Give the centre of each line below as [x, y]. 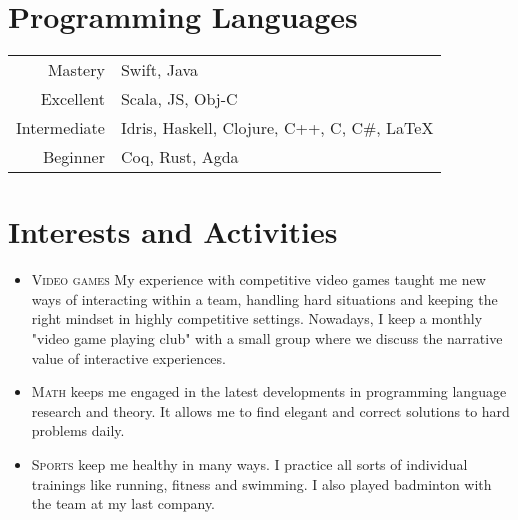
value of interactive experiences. [128, 357]
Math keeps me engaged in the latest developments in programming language [269, 391]
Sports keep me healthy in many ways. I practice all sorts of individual [249, 464]
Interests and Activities [173, 231]
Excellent [72, 99]
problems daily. [78, 430]
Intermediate [60, 128]
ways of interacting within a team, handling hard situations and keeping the [264, 298]
